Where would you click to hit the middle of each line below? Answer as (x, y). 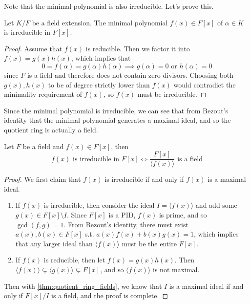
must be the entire (149, 243)
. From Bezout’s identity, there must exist (126, 224)
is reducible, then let (74, 260)
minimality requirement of (43, 94)
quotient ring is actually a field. (51, 129)
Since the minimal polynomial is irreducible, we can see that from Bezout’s (116, 110)
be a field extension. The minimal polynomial (100, 22)
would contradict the (205, 84)
